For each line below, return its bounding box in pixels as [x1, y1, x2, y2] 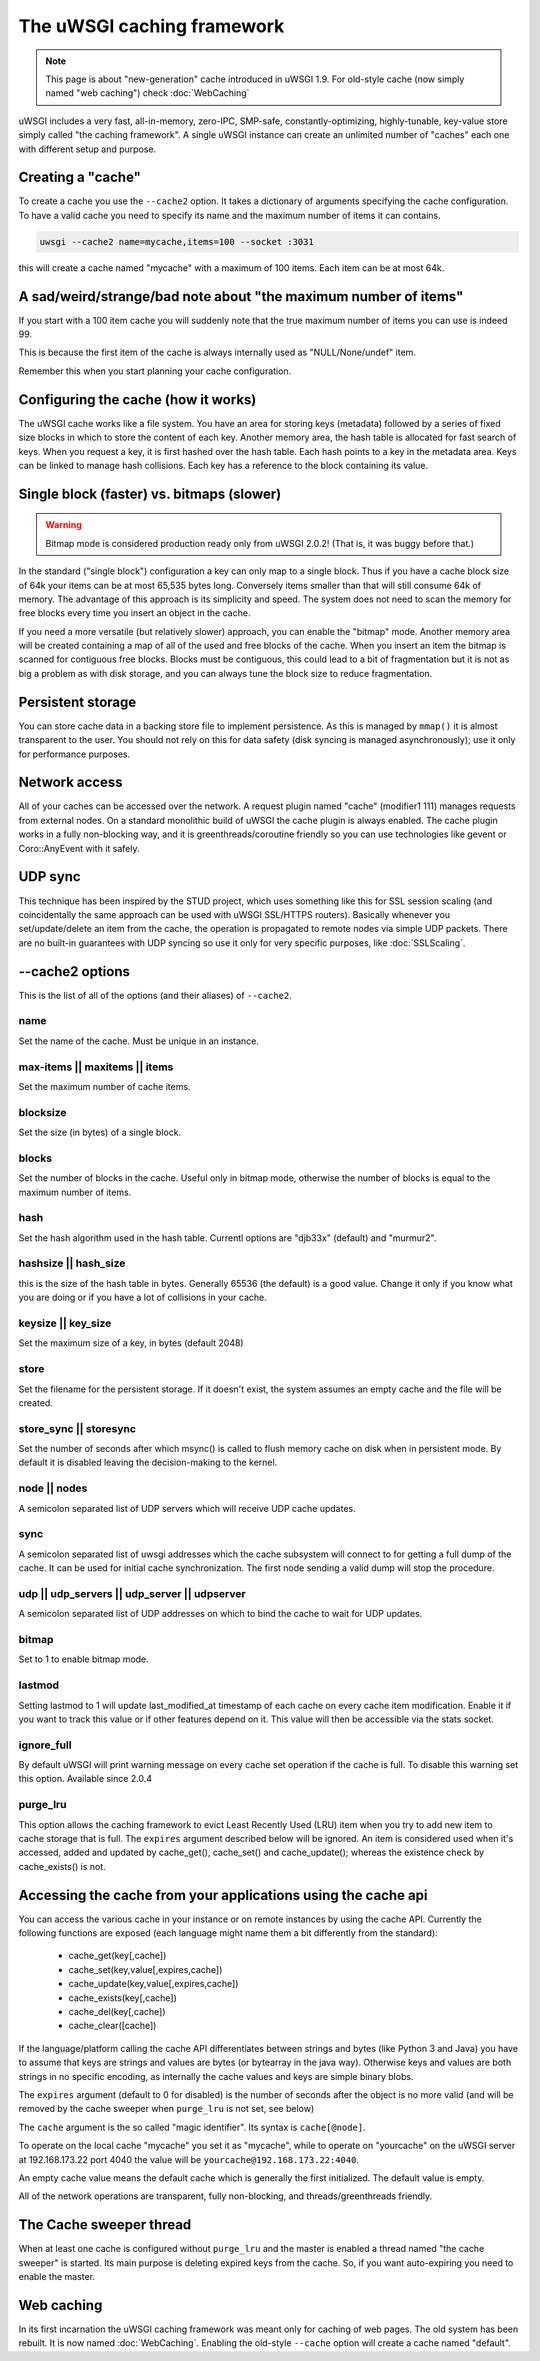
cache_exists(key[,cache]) [68, 1991, 177, 2004]
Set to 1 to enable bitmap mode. [18, 1653, 149, 1665]
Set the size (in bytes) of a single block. [18, 1126, 182, 1139]
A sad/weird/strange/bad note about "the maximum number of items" [18, 288, 464, 305]
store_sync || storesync [18, 1421, 137, 1435]
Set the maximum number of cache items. [18, 1080, 191, 1092]
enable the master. [18, 2270, 95, 2282]
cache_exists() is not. [18, 1860, 107, 1872]
